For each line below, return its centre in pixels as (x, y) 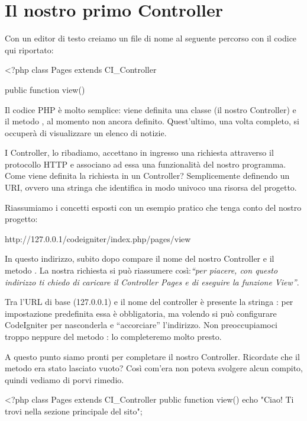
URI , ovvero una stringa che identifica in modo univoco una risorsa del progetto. (151, 187)
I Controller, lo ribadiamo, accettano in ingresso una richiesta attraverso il (139, 152)
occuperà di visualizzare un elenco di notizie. (86, 132)
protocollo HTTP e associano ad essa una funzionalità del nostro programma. (146, 164)
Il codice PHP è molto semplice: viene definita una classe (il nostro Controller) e (151, 109)
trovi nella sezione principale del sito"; (74, 411)
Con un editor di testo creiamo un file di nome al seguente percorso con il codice (151, 38)
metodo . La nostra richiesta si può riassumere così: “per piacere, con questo (141, 270)
